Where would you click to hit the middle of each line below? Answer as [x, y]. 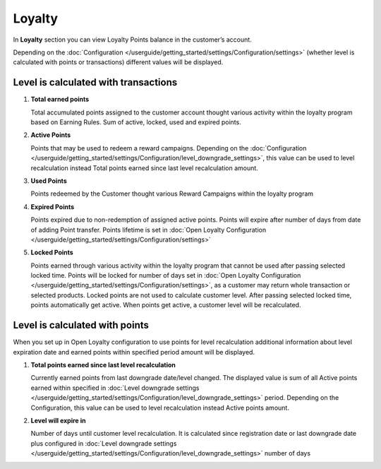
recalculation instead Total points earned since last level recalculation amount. [145, 168]
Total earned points [60, 100]
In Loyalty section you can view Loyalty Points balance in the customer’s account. [132, 40]
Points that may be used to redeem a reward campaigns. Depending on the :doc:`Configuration [169, 148]
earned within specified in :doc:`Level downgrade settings [115, 388]
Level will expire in [58, 420]
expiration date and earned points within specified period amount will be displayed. [134, 352]
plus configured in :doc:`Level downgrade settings [104, 443]
